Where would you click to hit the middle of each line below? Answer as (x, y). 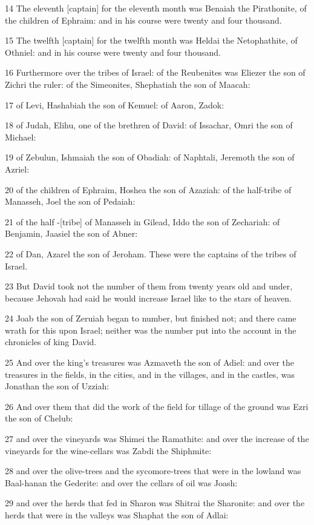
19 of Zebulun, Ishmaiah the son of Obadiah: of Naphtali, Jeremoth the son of (150, 157)
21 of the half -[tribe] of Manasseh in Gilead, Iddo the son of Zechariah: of (142, 221)
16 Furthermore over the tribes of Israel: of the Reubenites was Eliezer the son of (155, 72)
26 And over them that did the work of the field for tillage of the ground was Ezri (157, 406)
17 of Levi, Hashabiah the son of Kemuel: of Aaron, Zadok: (115, 104)
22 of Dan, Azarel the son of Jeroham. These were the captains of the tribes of (151, 253)
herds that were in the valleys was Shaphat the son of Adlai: (117, 515)
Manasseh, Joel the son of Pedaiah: (70, 201)
